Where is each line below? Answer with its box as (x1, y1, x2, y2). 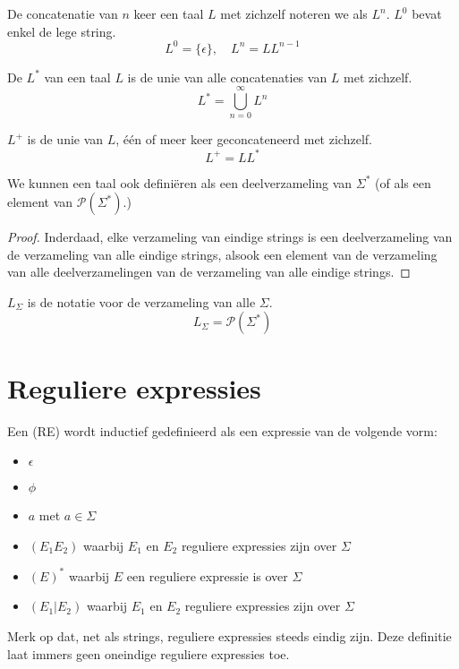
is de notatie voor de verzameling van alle (27, 292, 256, 311)
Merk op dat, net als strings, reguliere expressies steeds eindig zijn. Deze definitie (7, 627, 452, 646)
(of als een (375, 173, 431, 192)
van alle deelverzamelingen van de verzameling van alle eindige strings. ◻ (7, 262, 411, 281)
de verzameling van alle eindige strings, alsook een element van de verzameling (7, 244, 438, 263)
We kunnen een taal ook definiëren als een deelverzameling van (7, 173, 353, 192)
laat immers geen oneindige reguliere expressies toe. (7, 644, 290, 663)
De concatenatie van (7, 4, 118, 22)
